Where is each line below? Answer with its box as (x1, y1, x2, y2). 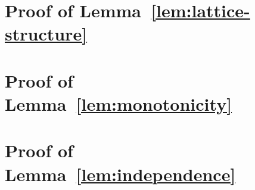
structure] (5, 21, 88, 46)
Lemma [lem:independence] (5, 161, 236, 186)
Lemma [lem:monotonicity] (5, 91, 232, 116)
